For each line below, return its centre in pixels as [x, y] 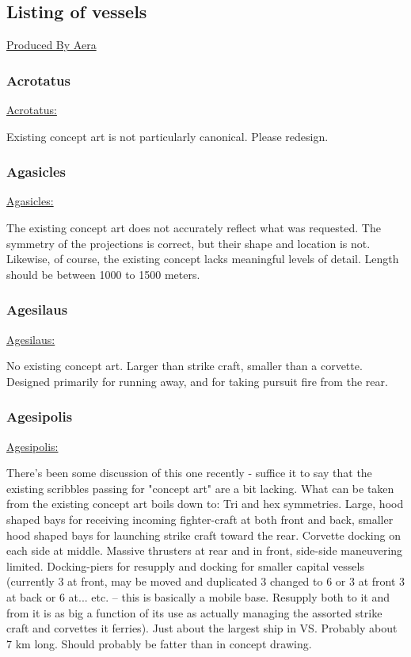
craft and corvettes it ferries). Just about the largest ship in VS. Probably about [202, 628]
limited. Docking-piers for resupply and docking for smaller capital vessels [185, 565]
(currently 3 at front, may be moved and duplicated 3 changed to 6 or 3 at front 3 [206, 581]
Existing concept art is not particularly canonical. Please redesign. [167, 136]
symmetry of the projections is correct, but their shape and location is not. [188, 243]
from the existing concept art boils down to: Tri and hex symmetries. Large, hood [205, 504]
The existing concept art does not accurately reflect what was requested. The [194, 228]
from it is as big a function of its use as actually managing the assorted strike [194, 612]
